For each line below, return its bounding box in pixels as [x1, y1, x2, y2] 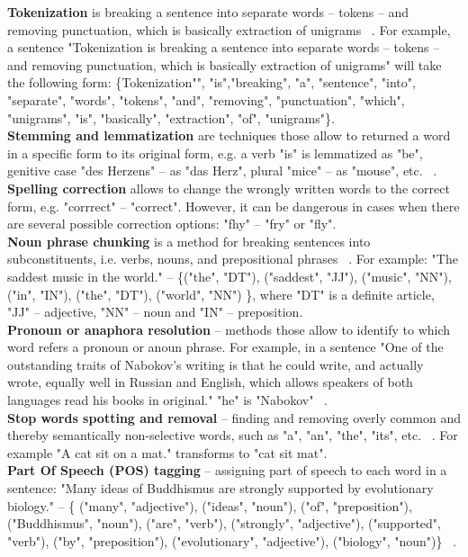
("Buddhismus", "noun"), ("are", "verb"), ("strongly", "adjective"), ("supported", [7, 514, 441, 533]
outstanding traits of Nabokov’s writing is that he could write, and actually [7, 355, 424, 373]
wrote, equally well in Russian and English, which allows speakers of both [7, 373, 413, 391]
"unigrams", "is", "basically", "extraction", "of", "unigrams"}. [7, 108, 335, 127]
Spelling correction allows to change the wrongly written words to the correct [7, 178, 450, 197]
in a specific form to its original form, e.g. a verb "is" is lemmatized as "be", [7, 143, 423, 162]
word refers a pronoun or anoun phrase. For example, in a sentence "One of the [7, 337, 444, 356]
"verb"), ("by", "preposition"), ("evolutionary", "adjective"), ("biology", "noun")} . [7, 531, 457, 550]
